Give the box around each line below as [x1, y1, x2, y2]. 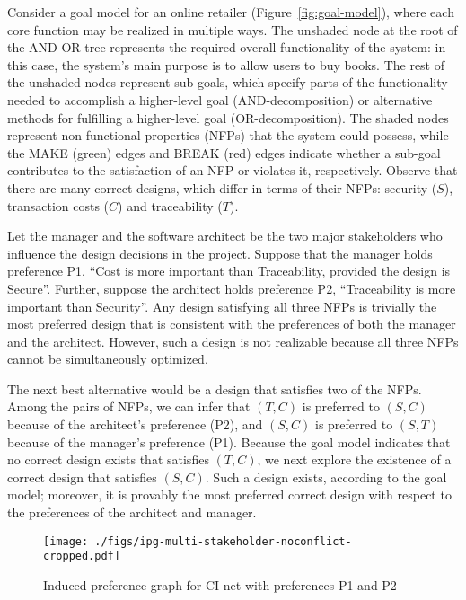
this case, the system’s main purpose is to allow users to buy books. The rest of [7, 55, 445, 74]
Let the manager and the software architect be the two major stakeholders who [7, 226, 443, 245]
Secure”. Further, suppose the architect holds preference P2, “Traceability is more [7, 278, 456, 297]
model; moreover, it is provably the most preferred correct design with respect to [7, 485, 452, 504]
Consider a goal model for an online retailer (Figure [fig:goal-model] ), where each [7, 3, 454, 21]
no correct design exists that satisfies [7, 450, 209, 469]
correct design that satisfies [7, 467, 157, 486]
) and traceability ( [118, 196, 223, 215]
